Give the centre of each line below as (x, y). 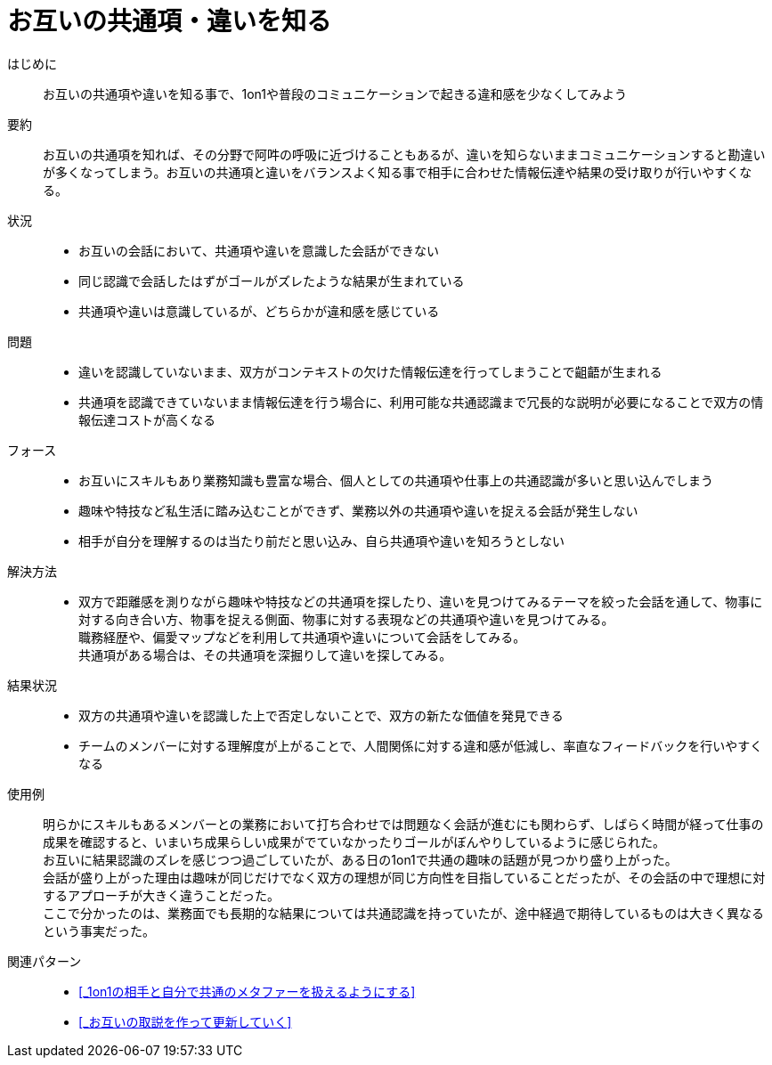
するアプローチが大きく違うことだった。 (161, 895)
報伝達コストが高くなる (147, 419)
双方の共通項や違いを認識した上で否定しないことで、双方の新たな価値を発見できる (321, 715)
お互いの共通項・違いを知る (170, 21)
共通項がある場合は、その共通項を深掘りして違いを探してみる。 (265, 654)
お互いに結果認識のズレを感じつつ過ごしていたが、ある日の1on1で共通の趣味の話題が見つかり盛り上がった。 (360, 859)
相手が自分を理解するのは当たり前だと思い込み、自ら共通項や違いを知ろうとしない (321, 541)
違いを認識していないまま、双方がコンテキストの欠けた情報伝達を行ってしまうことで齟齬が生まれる (370, 371)
